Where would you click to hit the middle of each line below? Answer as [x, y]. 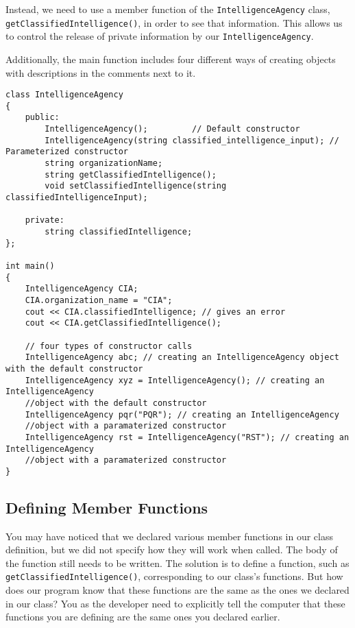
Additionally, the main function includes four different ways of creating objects [171, 59]
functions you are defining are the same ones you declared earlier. [143, 617]
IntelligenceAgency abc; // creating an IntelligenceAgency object [182, 358]
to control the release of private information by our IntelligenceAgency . [160, 36]
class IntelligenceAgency [64, 95]
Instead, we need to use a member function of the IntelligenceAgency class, [168, 9]
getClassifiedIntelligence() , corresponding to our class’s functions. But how [174, 576]
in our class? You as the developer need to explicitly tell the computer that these [175, 603]
